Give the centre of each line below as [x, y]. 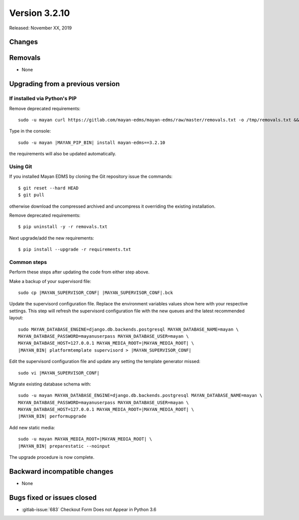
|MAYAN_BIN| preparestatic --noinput [64, 446]
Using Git [21, 166]
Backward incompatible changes [61, 471]
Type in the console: [30, 131]
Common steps [28, 262]
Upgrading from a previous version [65, 84]
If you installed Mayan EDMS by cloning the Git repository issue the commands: [91, 176]
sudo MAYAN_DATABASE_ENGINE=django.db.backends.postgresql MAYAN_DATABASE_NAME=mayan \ [129, 329]
